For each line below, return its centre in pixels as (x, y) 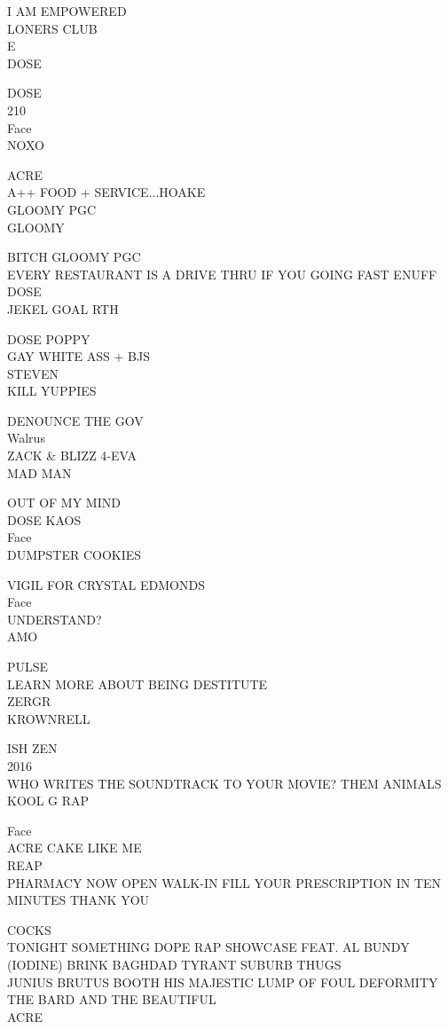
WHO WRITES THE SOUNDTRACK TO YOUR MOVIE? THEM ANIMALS (224, 783)
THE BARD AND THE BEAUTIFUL (112, 999)
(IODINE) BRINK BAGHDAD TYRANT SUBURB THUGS (174, 964)
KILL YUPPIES (52, 391)
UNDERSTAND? (55, 619)
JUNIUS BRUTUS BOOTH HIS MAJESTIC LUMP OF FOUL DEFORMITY (223, 982)
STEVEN (33, 373)
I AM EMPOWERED (67, 11)
